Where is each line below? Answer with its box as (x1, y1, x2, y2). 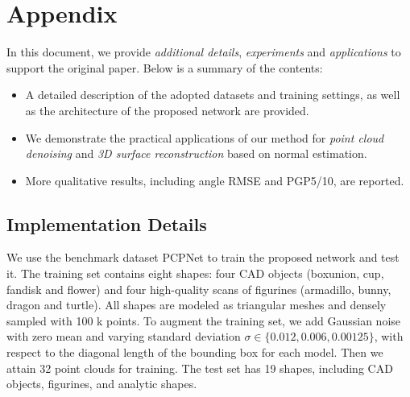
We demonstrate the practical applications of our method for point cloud (25, 129, 384, 146)
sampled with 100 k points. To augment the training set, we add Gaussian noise (6, 312, 401, 329)
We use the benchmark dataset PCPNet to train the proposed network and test (6, 249, 400, 266)
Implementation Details (6, 211, 207, 236)
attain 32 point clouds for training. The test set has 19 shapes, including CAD (6, 359, 393, 376)
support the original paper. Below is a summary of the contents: (6, 59, 323, 76)
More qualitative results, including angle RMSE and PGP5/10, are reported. (25, 172, 404, 188)
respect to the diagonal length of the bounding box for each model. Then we (6, 344, 383, 361)
